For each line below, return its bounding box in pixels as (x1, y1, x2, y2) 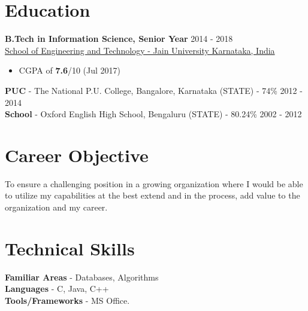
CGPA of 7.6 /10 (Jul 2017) (19, 64, 121, 77)
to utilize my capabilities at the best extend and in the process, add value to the (5, 189, 300, 202)
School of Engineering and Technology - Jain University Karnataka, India (5, 44, 275, 56)
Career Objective (5, 142, 149, 167)
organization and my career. (5, 201, 108, 213)
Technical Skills (5, 236, 135, 260)
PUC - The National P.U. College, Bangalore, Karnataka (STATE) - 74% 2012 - (5, 84, 303, 96)
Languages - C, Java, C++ (5, 282, 109, 295)
